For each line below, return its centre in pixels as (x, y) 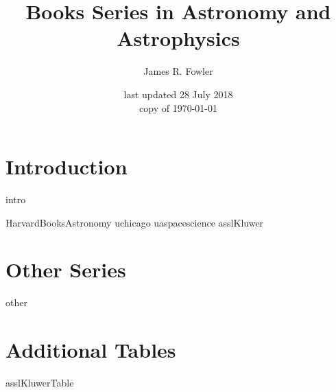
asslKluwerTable (40, 383)
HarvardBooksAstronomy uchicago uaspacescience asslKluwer (135, 222)
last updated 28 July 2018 (178, 94)
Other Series (66, 269)
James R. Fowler (178, 71)
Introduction (67, 166)
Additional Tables (91, 350)
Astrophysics (178, 38)
